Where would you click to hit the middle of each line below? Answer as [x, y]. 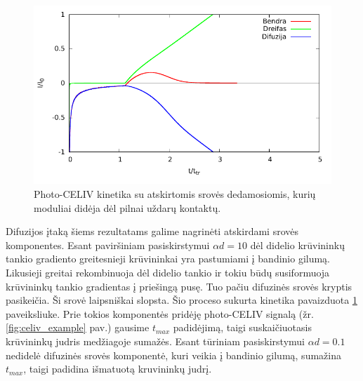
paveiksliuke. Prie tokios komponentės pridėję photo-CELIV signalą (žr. [160, 313]
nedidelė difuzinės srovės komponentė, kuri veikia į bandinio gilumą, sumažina [173, 355]
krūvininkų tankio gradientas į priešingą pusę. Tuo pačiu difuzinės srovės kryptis [179, 286]
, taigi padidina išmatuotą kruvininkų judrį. [118, 369]
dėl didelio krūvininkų [297, 245]
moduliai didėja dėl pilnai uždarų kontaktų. [127, 207]
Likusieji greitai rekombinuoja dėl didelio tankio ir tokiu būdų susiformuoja [168, 272]
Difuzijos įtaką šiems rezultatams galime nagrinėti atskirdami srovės [152, 231]
